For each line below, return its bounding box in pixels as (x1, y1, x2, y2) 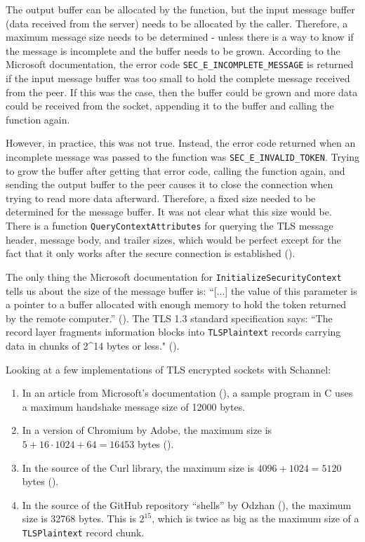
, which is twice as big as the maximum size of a (152, 511, 359, 526)
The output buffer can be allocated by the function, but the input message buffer (6, 2, 355, 16)
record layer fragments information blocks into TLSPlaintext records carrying (6, 324, 341, 339)
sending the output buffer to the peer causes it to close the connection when (6, 177, 333, 192)
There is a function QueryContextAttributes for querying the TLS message (6, 218, 333, 233)
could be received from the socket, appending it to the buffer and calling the (6, 98, 334, 113)
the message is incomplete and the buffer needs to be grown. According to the (6, 43, 340, 58)
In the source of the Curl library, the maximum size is (22, 460, 254, 475)
